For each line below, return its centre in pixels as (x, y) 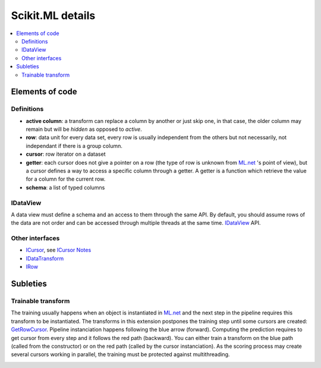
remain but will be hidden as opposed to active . (84, 129)
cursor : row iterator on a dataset (66, 154)
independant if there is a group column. (74, 146)
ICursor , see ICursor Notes (59, 250)
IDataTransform (45, 258)
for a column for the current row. (66, 179)
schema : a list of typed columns (65, 187)
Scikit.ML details (53, 15)
